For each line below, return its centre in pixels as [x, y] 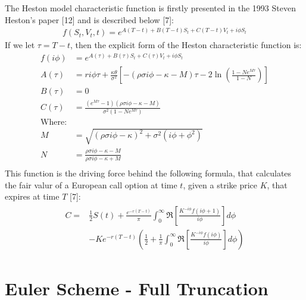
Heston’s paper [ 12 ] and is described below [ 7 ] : [89, 19]
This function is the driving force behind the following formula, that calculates [148, 173]
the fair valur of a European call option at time [91, 184]
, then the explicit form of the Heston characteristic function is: [186, 45]
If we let [20, 45]
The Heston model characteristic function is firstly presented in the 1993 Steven [150, 8]
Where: [54, 122]
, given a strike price [220, 184]
